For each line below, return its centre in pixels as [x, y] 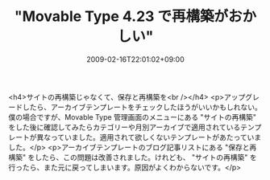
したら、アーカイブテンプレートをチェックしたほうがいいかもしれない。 [142, 107]
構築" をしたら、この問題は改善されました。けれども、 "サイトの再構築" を [133, 157]
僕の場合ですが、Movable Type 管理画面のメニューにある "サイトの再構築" [132, 117]
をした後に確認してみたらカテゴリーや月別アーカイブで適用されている [125, 127]
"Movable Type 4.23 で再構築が [121, 16]
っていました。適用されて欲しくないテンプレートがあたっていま [156, 137]
